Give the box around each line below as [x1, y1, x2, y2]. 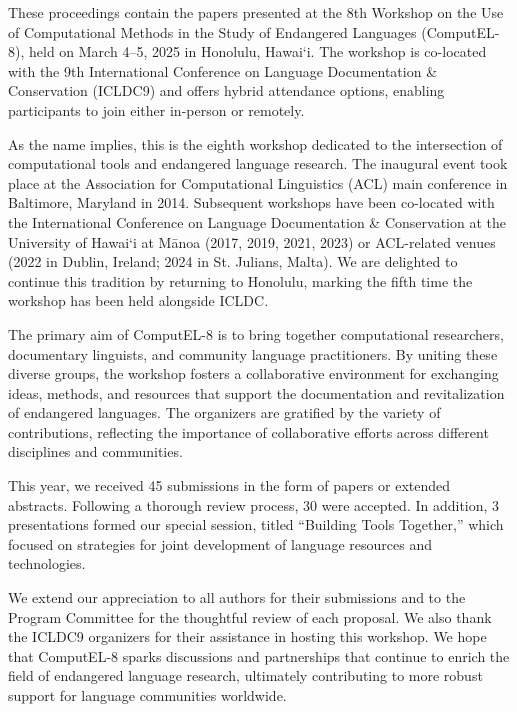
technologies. [8, 553, 86, 574]
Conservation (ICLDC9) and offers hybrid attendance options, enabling [8, 80, 445, 101]
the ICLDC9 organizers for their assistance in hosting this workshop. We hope [8, 626, 487, 647]
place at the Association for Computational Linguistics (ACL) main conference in [8, 172, 508, 193]
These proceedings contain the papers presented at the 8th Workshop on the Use [8, 2, 504, 22]
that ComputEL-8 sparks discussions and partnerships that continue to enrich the [8, 645, 510, 666]
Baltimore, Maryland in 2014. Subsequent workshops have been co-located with [8, 192, 495, 213]
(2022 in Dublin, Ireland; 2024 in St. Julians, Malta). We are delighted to [8, 251, 458, 272]
